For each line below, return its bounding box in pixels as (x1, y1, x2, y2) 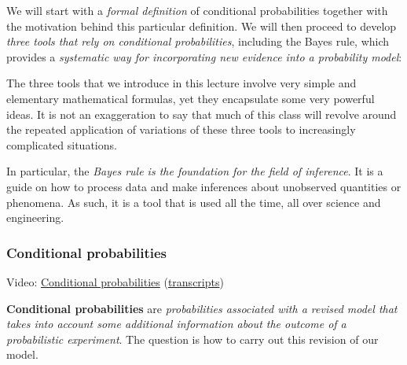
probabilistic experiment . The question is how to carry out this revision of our (6, 330, 379, 347)
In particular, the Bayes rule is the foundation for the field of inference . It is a (6, 163, 383, 179)
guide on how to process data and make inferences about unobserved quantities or (6, 178, 401, 194)
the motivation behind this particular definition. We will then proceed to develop (6, 17, 397, 34)
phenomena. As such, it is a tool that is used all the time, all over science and (6, 194, 381, 210)
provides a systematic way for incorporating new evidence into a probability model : (6, 48, 402, 65)
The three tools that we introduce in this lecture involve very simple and (6, 75, 357, 91)
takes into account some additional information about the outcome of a (6, 315, 346, 332)
